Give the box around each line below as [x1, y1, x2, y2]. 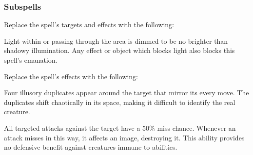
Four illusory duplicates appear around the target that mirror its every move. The [4, 87, 249, 98]
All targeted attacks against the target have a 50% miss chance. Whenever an [4, 122, 236, 133]
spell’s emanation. [4, 55, 58, 65]
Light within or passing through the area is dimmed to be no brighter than [4, 35, 228, 46]
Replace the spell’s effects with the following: [4, 71, 138, 81]
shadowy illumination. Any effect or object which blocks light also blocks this [4, 45, 235, 55]
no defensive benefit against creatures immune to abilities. [4, 142, 177, 152]
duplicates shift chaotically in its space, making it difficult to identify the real [4, 97, 235, 107]
